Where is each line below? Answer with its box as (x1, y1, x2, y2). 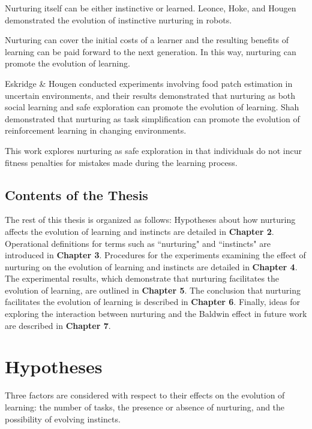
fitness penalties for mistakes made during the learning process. (5, 156, 238, 168)
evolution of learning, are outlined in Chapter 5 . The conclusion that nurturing (5, 283, 301, 296)
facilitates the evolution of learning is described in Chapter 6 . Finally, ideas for (5, 295, 301, 308)
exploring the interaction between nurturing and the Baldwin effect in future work (5, 307, 307, 320)
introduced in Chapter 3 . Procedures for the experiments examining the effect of (5, 249, 306, 261)
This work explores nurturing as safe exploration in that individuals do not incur (5, 144, 302, 156)
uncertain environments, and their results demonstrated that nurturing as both (5, 89, 296, 101)
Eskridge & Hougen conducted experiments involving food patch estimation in (5, 77, 293, 89)
